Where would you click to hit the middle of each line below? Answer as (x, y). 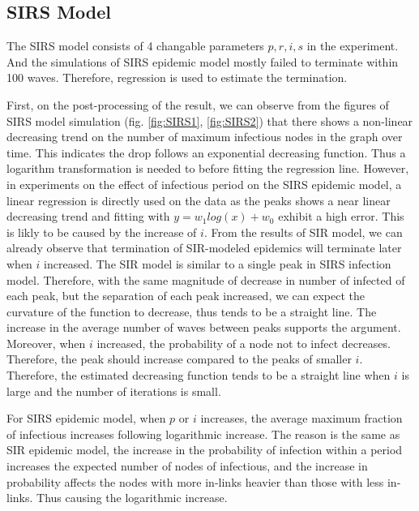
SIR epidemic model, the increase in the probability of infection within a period (205, 450)
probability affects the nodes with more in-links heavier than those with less (195, 481)
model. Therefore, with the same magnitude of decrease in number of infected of (206, 279)
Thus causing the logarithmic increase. (132, 498)
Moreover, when (46, 343)
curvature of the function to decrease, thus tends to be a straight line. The (192, 311)
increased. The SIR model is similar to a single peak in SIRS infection (218, 263)
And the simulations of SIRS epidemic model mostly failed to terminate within (203, 61)
